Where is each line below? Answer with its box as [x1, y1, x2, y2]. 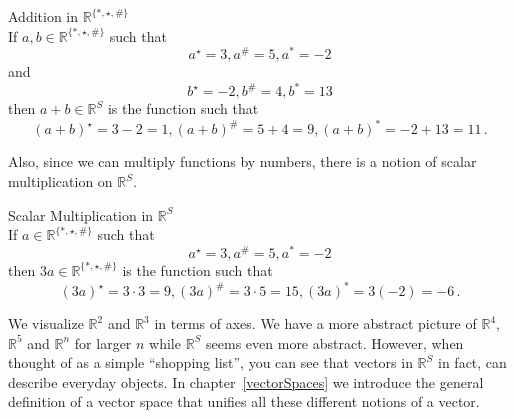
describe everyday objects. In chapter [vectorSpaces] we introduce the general [8, 371, 484, 392]
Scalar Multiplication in [8, 204, 154, 225]
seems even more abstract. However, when [206, 332, 464, 353]
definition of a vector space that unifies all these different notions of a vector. [8, 391, 480, 412]
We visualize [8, 313, 84, 333]
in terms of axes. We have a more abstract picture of [154, 313, 477, 333]
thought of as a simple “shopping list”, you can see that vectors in [8, 352, 413, 373]
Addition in [8, 6, 79, 26]
